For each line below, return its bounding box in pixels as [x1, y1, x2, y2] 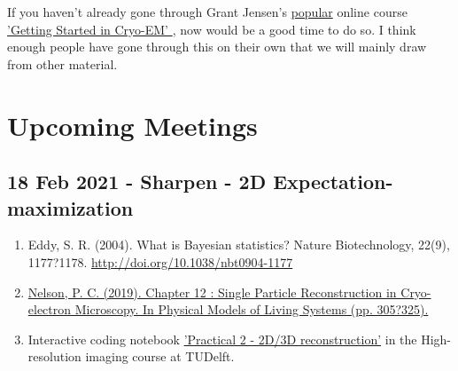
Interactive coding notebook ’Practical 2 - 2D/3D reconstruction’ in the [27, 329, 417, 348]
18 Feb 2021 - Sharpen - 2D [7, 168, 267, 195]
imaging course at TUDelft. [85, 347, 235, 366]
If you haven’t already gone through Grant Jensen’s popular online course [7, 3, 408, 20]
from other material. [7, 54, 118, 73]
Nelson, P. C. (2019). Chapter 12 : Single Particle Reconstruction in [27, 282, 397, 301]
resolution [27, 347, 82, 366]
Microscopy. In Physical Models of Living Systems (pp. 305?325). [74, 300, 429, 319]
